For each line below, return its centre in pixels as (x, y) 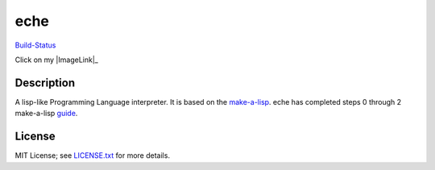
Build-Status (35, 45)
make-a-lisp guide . (46, 114)
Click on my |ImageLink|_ (56, 60)
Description (45, 83)
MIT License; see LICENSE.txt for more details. (93, 155)
